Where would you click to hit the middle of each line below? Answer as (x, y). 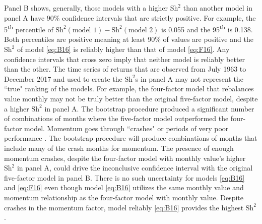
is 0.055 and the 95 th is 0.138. (207, 29)
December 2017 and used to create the (63, 78)
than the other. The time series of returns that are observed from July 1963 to (125, 69)
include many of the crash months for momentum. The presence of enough (119, 148)
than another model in (218, 8)
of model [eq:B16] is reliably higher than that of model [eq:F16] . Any (123, 49)
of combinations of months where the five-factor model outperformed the (116, 118)
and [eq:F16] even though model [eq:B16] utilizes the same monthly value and (124, 187)
